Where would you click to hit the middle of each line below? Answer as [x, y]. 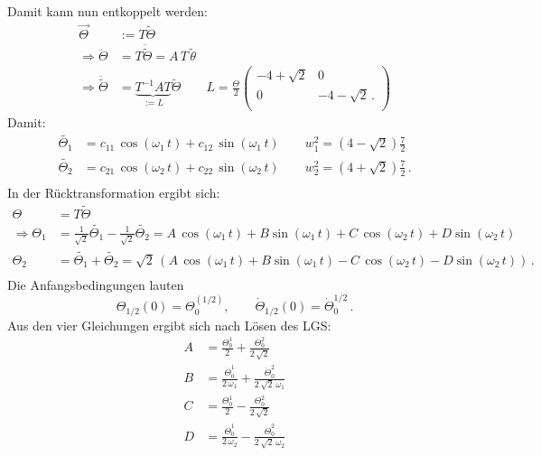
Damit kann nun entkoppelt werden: [107, 11]
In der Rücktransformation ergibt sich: [114, 192]
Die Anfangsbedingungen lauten [96, 284]
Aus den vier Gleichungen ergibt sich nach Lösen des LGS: [169, 325]
